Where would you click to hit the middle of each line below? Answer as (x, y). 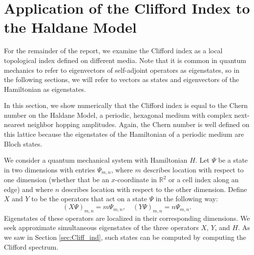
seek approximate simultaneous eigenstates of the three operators (101, 227)
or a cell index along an (204, 180)
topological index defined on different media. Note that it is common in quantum (125, 60)
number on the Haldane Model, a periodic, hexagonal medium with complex (118, 115)
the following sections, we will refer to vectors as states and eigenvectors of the (122, 79)
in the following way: (187, 199)
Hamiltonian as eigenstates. (45, 89)
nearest (15, 124)
